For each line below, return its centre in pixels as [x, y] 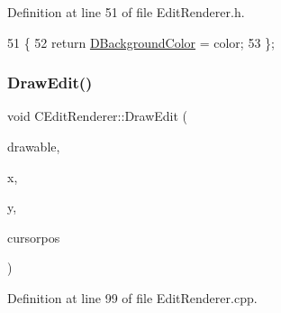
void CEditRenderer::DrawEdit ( [98, 116]
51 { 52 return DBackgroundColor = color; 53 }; [141, 42]
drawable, [34, 146]
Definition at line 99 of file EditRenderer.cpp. [132, 297]
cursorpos [34, 237]
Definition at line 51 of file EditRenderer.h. [126, 12]
